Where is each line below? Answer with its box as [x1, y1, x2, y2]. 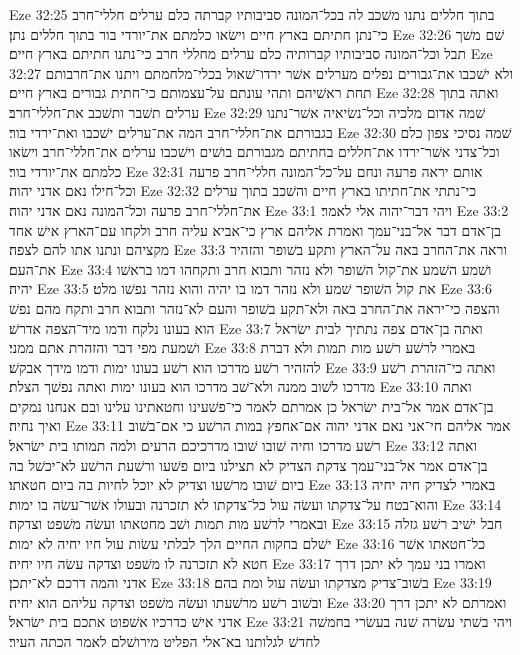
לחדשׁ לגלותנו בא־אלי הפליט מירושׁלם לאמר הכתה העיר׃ [9, 631, 321, 651]
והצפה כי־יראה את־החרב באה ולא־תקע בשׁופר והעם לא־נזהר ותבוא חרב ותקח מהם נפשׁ [9, 297, 500, 318]
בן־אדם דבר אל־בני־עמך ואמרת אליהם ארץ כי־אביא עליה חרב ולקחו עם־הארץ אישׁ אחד [9, 219, 502, 240]
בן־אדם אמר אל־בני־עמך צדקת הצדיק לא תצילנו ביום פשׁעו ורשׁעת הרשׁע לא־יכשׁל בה [9, 454, 488, 475]
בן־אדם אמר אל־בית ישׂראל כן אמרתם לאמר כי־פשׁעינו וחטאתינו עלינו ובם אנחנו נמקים [9, 395, 494, 416]
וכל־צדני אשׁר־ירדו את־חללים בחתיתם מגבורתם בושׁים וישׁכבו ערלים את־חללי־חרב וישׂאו [9, 141, 500, 162]
